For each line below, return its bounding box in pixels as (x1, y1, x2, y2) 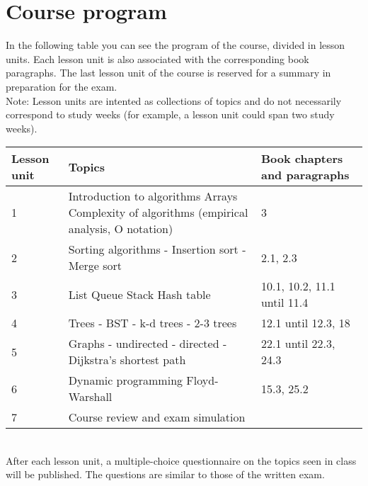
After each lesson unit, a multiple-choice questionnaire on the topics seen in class (6, 453, 357, 468)
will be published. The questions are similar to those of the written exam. (6, 467, 325, 482)
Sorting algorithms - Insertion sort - (68, 241, 246, 258)
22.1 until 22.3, (260, 335, 335, 352)
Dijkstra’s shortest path (68, 351, 186, 368)
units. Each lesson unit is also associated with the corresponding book (6, 51, 309, 66)
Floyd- (186, 372, 219, 389)
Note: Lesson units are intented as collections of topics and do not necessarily (6, 93, 342, 108)
